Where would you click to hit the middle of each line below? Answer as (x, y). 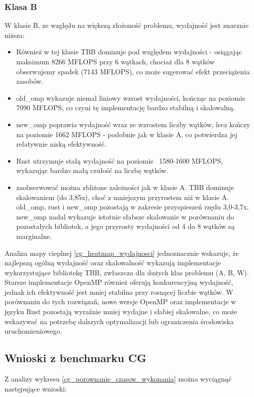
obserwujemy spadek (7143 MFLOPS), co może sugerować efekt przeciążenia (133, 71)
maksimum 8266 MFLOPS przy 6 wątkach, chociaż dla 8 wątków (115, 61)
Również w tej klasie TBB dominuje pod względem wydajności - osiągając (129, 52)
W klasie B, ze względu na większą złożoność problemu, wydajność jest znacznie (127, 25)
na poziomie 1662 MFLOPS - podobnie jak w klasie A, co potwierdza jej (127, 134)
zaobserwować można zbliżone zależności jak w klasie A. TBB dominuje (125, 187)
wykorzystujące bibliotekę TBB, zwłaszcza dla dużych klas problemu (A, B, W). (127, 272)
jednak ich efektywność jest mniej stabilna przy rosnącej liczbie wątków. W (119, 292)
